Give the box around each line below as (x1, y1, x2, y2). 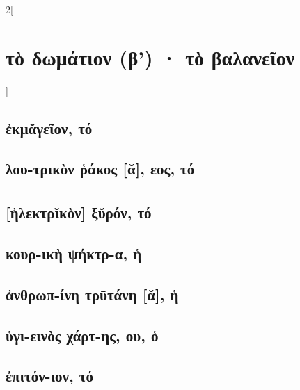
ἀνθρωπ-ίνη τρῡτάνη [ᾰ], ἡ (6, 283, 179, 304)
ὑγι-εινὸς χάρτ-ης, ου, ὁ (6, 324, 159, 346)
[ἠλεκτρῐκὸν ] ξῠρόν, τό (6, 202, 152, 223)
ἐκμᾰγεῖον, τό (6, 117, 93, 138)
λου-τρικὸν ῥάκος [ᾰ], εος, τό (6, 158, 195, 179)
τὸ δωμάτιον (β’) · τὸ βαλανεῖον (6, 42, 295, 71)
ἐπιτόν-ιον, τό (6, 365, 93, 387)
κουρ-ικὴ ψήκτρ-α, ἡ (6, 243, 142, 264)
